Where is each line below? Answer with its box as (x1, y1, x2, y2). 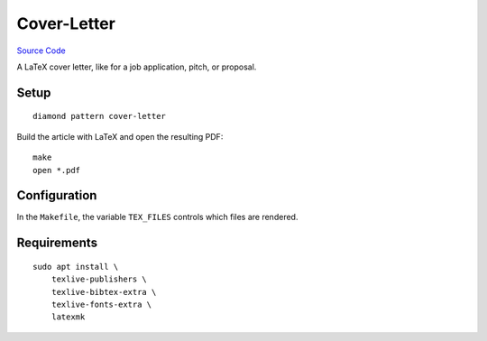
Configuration (16, 188, 97, 203)
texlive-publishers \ (51, 274, 148, 284)
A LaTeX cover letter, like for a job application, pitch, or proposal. (16, 61, 257, 72)
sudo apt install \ (32, 262, 119, 272)
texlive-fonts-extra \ (51, 300, 152, 309)
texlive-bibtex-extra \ (51, 287, 157, 297)
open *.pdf (32, 165, 81, 175)
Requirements (16, 235, 98, 251)
